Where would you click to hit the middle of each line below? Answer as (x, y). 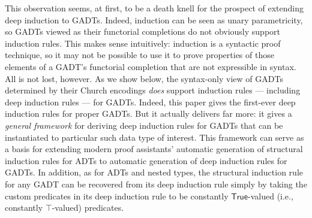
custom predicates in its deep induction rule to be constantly (117, 196)
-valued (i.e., (271, 196)
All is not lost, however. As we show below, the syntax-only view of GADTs (144, 78)
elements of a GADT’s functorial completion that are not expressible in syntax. (151, 66)
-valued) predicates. (88, 208)
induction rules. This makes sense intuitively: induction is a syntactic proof (143, 43)
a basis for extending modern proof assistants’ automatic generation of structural (154, 149)
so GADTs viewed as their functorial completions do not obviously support (143, 31)
